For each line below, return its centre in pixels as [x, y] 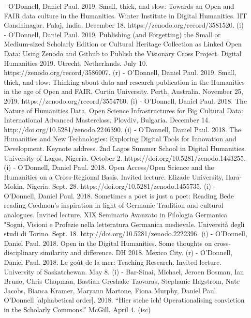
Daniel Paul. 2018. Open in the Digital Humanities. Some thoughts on [108, 243]
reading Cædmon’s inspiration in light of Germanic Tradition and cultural [114, 205]
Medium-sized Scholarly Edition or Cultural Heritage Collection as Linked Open [123, 44]
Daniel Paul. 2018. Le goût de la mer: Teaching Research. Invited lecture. [113, 262]
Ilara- [234, 176]
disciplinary [21, 252]
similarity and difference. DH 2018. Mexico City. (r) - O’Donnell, [136, 252]
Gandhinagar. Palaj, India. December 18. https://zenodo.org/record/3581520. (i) [124, 25]
